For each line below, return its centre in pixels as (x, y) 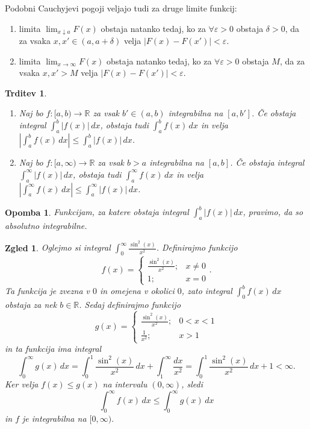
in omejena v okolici (137, 291)
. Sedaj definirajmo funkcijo (130, 305)
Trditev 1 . (26, 92)
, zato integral (207, 291)
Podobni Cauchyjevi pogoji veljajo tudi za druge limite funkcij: (121, 8)
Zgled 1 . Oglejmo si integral (58, 247)
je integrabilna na (54, 418)
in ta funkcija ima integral (53, 349)
